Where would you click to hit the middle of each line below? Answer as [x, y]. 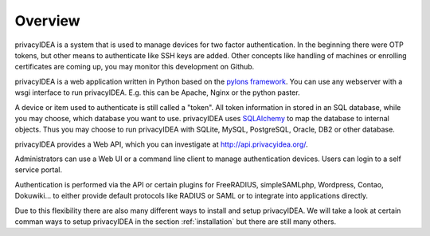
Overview [47, 21]
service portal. [39, 170]
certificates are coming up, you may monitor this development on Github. [135, 67]
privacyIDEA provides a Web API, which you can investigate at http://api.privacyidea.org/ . [161, 144]
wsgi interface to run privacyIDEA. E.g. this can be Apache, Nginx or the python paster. [157, 92]
